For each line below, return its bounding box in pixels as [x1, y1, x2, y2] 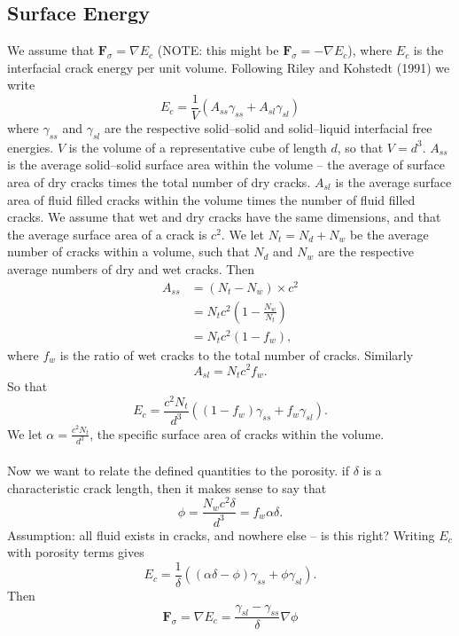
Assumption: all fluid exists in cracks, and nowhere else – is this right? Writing [7, 525, 435, 544]
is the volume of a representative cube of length [68, 137, 327, 156]
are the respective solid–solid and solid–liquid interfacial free [104, 119, 432, 137]
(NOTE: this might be [157, 41, 279, 59]
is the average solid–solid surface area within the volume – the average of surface [7, 155, 446, 174]
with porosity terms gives [7, 543, 144, 561]
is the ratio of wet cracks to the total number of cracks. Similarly [59, 345, 414, 364]
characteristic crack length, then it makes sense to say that [7, 478, 327, 497]
